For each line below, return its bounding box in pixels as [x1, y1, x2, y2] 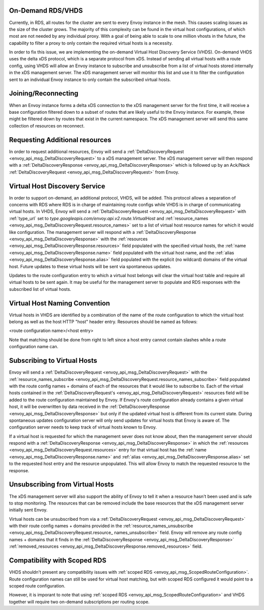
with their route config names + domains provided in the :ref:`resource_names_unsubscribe [9, 523, 193, 529]
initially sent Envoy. [9, 507, 48, 513]
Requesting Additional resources [9, 135, 111, 144]
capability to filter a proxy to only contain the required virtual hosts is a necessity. [9, 40, 173, 46]
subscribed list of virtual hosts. [9, 286, 71, 292]
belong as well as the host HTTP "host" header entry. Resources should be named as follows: [9, 319, 198, 325]
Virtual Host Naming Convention [9, 299, 110, 307]
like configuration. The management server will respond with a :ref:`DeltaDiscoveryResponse [9, 229, 197, 235]
